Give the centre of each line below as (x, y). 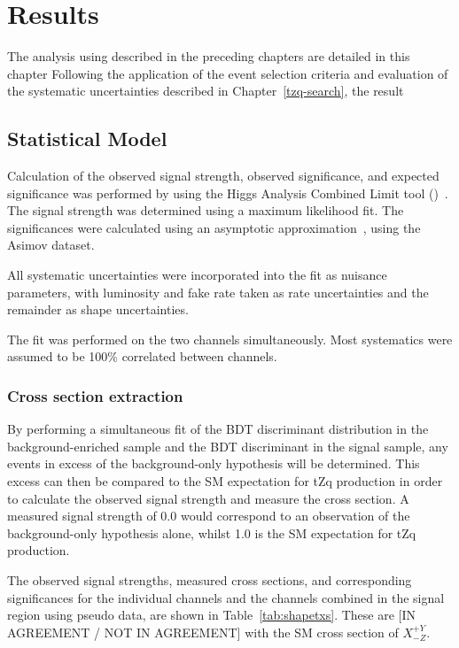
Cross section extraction (95, 395)
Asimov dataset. (51, 245)
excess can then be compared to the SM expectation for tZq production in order (225, 481)
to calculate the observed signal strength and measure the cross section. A (208, 498)
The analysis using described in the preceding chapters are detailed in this (209, 56)
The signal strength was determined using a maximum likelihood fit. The (206, 210)
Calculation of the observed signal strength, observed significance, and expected (223, 176)
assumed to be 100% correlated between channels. (142, 356)
